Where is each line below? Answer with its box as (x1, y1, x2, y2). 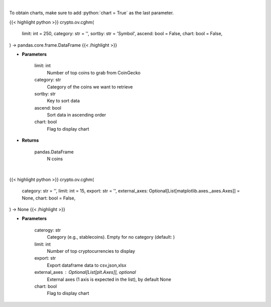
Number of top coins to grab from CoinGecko (47, 69, 141, 75)
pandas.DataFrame (34, 149, 74, 155)
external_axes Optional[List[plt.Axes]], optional (34, 269, 137, 275)
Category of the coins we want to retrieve (47, 83, 133, 90)
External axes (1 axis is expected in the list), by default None (47, 276, 172, 282)
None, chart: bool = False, (22, 195, 76, 201)
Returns (22, 137, 39, 143)
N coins (47, 156, 63, 162)
